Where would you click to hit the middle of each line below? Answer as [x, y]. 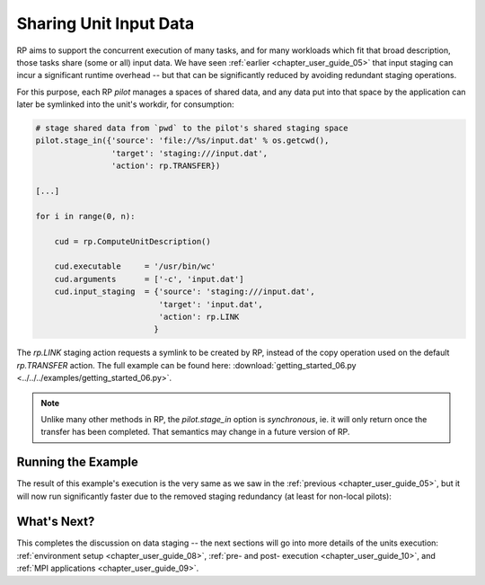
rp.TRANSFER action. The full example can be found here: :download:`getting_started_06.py [186, 365]
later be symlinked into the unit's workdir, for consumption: [125, 104]
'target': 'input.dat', [211, 304]
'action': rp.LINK [199, 316]
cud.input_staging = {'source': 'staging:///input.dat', [185, 292]
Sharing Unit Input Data [106, 23]
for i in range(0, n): [85, 216]
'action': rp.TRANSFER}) [166, 166]
